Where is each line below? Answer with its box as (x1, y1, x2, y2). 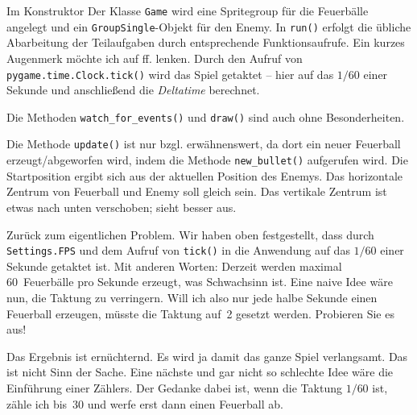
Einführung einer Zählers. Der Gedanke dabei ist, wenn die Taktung (6, 379, 342, 396)
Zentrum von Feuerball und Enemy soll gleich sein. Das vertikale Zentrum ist (6, 183, 387, 200)
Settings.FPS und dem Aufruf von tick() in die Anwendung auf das (6, 242, 350, 259)
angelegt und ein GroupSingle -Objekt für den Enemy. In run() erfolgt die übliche (6, 18, 411, 35)
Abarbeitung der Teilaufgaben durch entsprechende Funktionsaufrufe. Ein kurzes (6, 34, 405, 51)
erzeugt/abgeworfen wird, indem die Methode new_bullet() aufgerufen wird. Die (6, 151, 408, 168)
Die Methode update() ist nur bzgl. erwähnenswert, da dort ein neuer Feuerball (6, 135, 401, 152)
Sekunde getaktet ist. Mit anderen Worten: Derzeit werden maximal (6, 257, 342, 274)
